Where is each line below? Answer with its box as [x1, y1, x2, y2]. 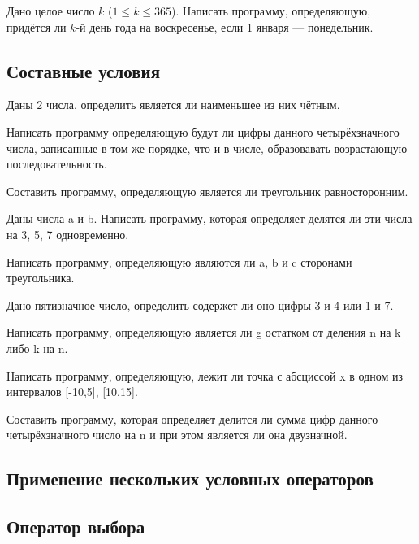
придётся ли [6, 18, 67, 35]
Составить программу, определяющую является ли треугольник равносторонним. [6, 182, 408, 199]
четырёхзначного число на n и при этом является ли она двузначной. [6, 426, 348, 443]
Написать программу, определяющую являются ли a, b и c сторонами [6, 253, 352, 270]
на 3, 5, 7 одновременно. [6, 225, 129, 242]
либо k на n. [6, 339, 68, 356]
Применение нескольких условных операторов [6, 466, 374, 491]
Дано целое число [6, 2, 95, 19]
